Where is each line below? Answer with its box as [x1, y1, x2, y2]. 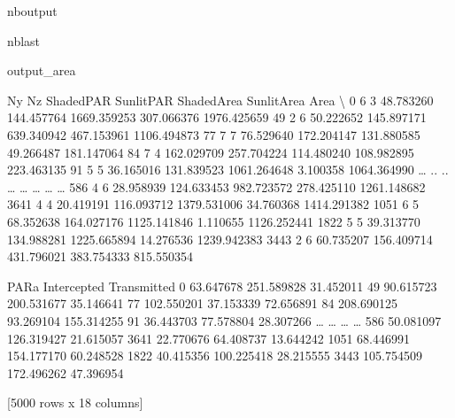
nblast [7, 31, 41, 50]
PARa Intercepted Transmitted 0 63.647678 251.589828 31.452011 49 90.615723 [7, 276, 437, 295]
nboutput [7, 2, 58, 19]
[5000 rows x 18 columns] [7, 393, 143, 412]
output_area [7, 61, 76, 80]
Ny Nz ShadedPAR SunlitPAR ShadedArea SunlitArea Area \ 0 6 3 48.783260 [7, 90, 434, 109]
